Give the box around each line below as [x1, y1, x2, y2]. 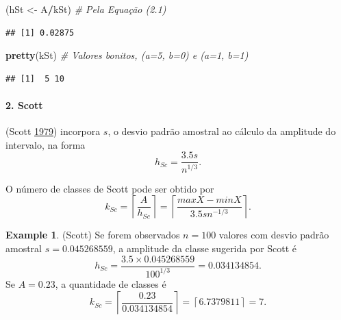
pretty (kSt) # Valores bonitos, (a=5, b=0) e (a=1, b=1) [5, 48, 249, 62]
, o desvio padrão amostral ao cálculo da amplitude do [108, 124, 336, 138]
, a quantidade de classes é [55, 276, 166, 291]
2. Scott [5, 97, 43, 112]
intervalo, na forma [5, 137, 86, 151]
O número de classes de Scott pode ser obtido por [5, 181, 214, 195]
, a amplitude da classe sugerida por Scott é [112, 241, 297, 255]
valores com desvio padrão [218, 227, 329, 242]
